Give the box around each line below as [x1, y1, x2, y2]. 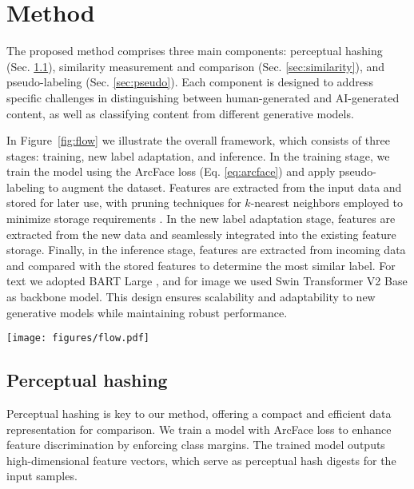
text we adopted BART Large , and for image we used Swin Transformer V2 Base [6, 272, 408, 289]
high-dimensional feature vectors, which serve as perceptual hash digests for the [6, 451, 396, 468]
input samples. [6, 467, 78, 484]
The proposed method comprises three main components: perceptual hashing [6, 42, 383, 59]
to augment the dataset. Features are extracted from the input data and [48, 178, 402, 195]
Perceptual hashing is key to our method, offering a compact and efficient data [6, 405, 392, 422]
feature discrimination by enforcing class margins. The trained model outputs [6, 436, 385, 453]
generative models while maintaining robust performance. [6, 304, 288, 320]
